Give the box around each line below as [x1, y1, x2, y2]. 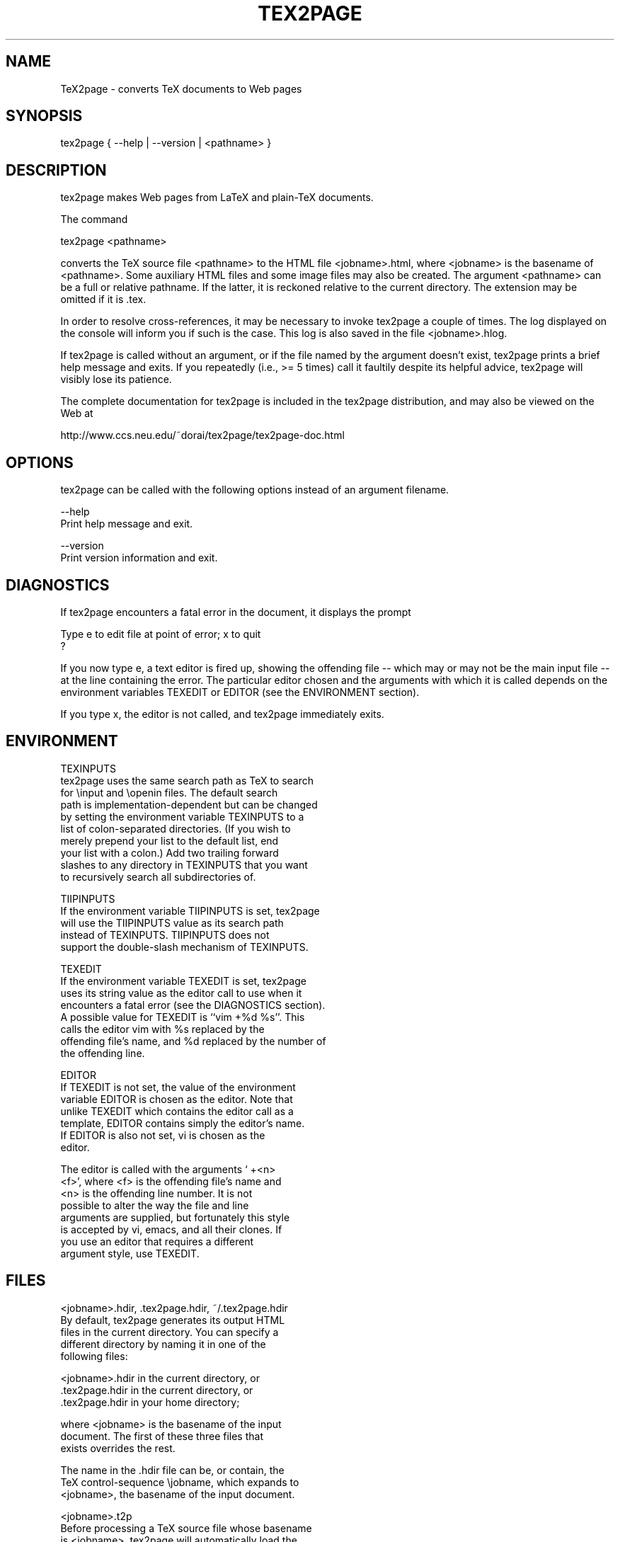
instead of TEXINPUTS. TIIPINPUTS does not [60, 928, 270, 941]
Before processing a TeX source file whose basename [60, 1521, 312, 1534]
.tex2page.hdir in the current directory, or [60, 1383, 253, 1396]
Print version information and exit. [60, 552, 218, 564]
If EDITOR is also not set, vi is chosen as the [60, 1129, 265, 1141]
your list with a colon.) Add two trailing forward [60, 846, 279, 859]
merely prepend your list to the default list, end [60, 834, 279, 847]
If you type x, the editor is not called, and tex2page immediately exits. [60, 707, 384, 720]
